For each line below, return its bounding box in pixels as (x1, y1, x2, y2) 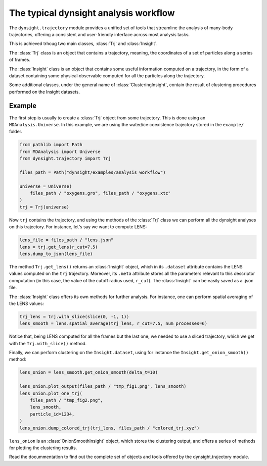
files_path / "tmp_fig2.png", (30, 398, 103, 403)
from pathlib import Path (19, 142, 83, 148)
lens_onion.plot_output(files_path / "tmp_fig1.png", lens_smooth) (19, 384, 187, 389)
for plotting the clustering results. (9, 445, 77, 451)
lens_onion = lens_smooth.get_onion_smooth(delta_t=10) (19, 369, 158, 375)
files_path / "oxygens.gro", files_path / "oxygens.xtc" (30, 191, 171, 196)
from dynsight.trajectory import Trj (19, 156, 111, 161)
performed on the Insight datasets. (9, 89, 80, 95)
